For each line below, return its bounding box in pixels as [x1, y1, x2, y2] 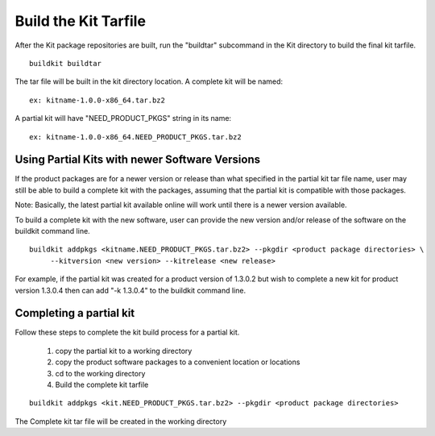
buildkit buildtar [29, 59, 102, 68]
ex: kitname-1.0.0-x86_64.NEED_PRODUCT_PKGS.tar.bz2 [29, 132, 242, 141]
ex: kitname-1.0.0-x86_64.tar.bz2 [29, 95, 165, 105]
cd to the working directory [55, 368, 146, 378]
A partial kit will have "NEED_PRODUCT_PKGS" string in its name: [14, 114, 232, 123]
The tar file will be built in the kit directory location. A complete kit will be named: [14, 77, 284, 86]
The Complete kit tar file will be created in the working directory [14, 416, 227, 426]
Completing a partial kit [14, 306, 135, 320]
